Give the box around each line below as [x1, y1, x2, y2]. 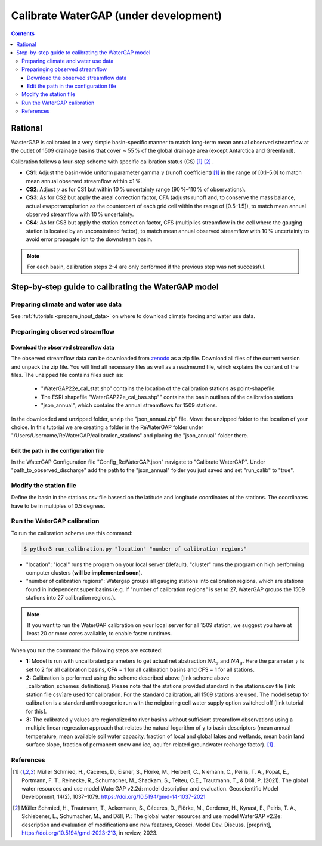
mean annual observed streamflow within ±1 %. [26, 177, 143, 184]
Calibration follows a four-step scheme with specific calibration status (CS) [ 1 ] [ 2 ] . [11, 158, 214, 165]
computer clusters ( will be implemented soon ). [26, 569, 143, 576]
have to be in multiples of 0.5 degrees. [11, 502, 106, 510]
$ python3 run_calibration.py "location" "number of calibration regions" [23, 545, 247, 552]
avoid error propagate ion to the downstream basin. [26, 236, 153, 243]
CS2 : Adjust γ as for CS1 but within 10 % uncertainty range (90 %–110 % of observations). [26, 186, 246, 193]
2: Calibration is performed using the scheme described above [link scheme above [26, 674, 230, 681]
